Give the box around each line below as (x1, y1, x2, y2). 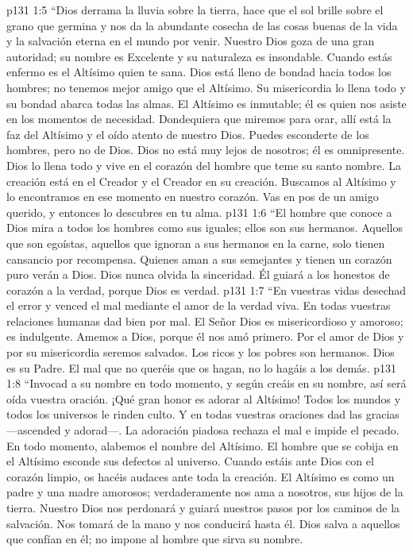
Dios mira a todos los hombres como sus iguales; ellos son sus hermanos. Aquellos (6, 219, 403, 236)
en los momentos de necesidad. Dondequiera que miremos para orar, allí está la (6, 110, 392, 127)
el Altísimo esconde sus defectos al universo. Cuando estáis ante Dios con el (6, 453, 374, 469)
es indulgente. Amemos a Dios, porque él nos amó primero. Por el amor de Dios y (6, 328, 404, 345)
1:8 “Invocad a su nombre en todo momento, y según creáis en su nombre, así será (6, 375, 407, 392)
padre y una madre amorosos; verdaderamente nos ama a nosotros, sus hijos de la (6, 484, 403, 500)
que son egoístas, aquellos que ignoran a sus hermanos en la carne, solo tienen (6, 234, 385, 251)
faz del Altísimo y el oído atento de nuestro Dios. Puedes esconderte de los (6, 125, 369, 142)
